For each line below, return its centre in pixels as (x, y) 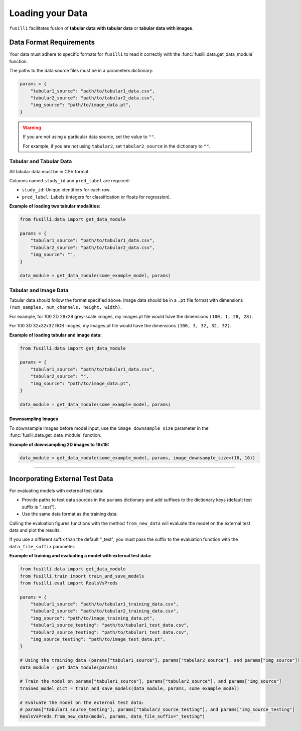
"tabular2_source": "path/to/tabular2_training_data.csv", (105, 611)
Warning (32, 128)
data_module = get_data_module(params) (69, 667)
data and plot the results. (35, 530)
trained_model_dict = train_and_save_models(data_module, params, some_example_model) (130, 688)
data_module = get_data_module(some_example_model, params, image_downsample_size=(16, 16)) (137, 458)
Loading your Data (48, 13)
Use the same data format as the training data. (70, 514)
